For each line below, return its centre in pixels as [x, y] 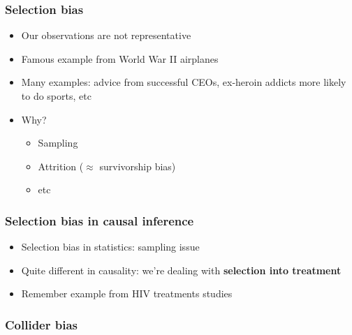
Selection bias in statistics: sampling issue [110, 247]
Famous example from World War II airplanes [120, 58]
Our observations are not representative [106, 35]
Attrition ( [61, 166]
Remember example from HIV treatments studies [127, 293]
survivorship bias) [138, 166]
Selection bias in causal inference [100, 220]
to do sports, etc [56, 96]
